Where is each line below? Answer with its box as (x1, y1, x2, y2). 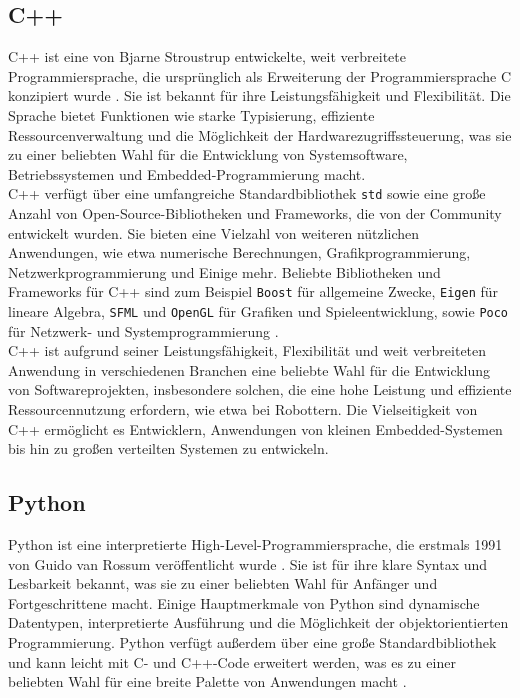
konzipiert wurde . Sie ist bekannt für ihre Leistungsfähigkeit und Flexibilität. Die (8, 85, 511, 106)
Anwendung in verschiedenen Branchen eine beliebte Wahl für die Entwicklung (8, 359, 491, 380)
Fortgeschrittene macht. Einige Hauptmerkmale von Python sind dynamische (8, 592, 480, 613)
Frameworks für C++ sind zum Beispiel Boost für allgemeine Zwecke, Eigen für (8, 281, 499, 302)
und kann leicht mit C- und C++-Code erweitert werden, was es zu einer (8, 651, 456, 672)
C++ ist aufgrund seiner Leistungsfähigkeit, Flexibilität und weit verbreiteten (8, 340, 487, 361)
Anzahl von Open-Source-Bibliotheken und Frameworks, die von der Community (8, 203, 502, 224)
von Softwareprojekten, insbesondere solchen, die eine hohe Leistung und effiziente (8, 379, 512, 400)
